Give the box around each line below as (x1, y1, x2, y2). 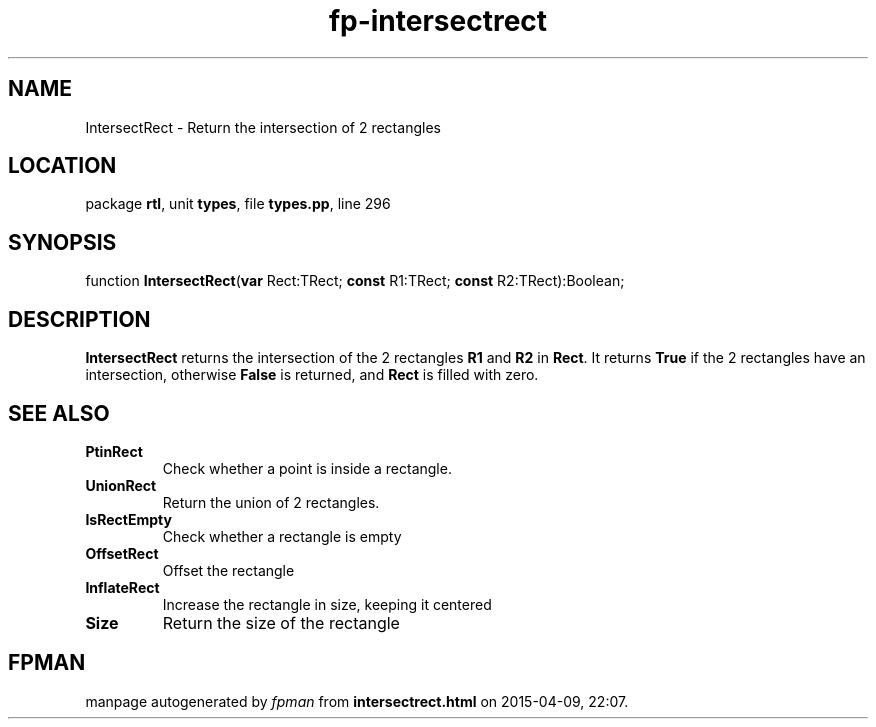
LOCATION (8, 153, 117, 179)
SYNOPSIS (8, 229, 117, 255)
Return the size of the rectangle (162, 612, 400, 633)
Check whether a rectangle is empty (162, 527, 402, 545)
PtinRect (85, 442, 143, 460)
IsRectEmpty (85, 510, 172, 528)
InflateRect (85, 578, 160, 596)
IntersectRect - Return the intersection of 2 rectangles (85, 118, 441, 136)
